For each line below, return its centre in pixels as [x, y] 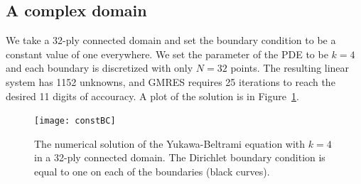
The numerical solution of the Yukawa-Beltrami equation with [170, 143]
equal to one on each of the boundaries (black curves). [152, 172]
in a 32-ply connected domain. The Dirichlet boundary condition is [180, 157]
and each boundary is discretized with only [99, 68]
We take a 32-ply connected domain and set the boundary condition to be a [171, 40]
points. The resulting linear [290, 68]
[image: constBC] [75, 121]
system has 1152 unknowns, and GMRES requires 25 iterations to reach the [171, 81]
